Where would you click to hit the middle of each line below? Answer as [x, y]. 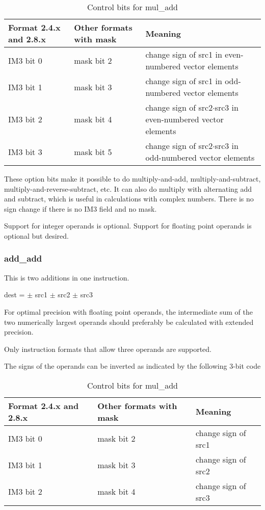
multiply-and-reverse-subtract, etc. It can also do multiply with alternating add [128, 188]
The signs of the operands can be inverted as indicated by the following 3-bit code [132, 366]
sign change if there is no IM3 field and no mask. [81, 208]
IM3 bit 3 [25, 151]
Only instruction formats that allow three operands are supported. [108, 349]
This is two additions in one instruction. [67, 277]
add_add [23, 258]
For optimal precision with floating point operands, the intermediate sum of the [128, 311]
